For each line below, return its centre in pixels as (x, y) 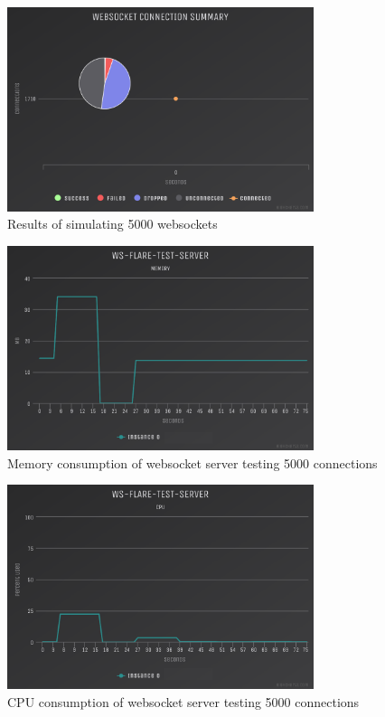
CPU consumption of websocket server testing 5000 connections (183, 701)
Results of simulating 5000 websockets (113, 224)
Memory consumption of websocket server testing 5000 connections (192, 462)
